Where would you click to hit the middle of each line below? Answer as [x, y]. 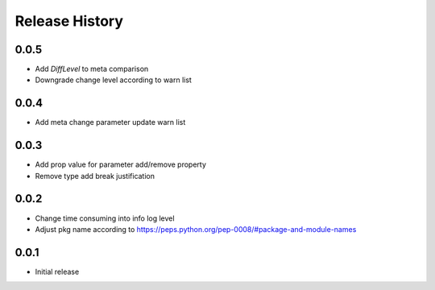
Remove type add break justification [95, 176]
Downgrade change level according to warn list [114, 80]
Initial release [57, 271]
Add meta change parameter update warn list [110, 122]
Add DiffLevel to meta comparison [92, 69]
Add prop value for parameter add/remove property [121, 164]
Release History [69, 21]
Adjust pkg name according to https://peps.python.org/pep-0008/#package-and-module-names [196, 229]
